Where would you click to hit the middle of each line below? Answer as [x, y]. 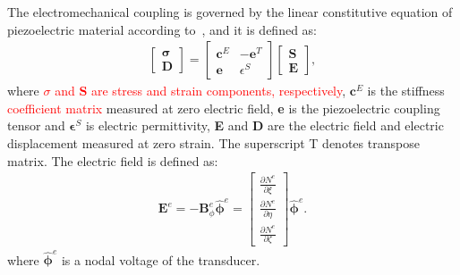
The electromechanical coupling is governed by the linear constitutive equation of [230, 12]
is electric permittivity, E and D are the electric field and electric [264, 125]
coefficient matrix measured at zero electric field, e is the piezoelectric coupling [224, 108]
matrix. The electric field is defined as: [113, 160]
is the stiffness [406, 91]
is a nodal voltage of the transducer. [161, 259]
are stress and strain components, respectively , [219, 91]
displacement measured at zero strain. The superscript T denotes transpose [213, 143]
